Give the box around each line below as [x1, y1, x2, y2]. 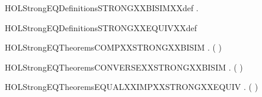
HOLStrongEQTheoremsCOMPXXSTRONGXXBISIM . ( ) [5, 41, 222, 53]
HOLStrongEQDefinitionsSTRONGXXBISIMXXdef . [5, 2, 199, 14]
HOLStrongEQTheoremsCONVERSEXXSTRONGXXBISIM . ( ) [5, 61, 243, 73]
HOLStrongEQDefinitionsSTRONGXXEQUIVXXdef [5, 21, 197, 34]
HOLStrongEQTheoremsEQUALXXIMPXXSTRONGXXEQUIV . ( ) [5, 81, 258, 93]
